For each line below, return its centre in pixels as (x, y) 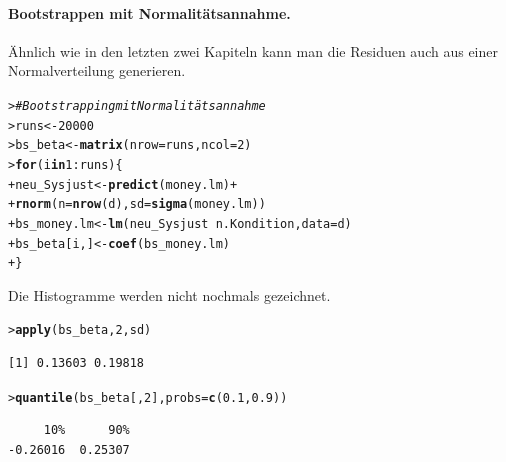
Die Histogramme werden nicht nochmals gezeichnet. (169, 294)
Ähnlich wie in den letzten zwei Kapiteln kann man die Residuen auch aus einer (253, 50)
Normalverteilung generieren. (97, 70)
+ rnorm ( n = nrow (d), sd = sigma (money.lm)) (137, 204)
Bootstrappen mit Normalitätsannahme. (149, 12)
